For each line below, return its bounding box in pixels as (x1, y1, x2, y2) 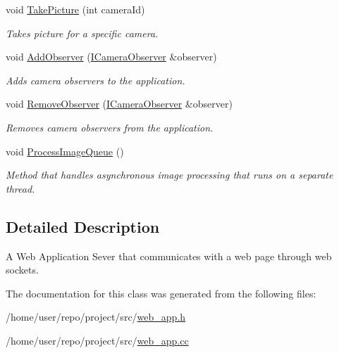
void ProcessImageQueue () (6, 143, 124, 158)
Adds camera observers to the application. (6, 72, 185, 87)
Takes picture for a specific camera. (6, 25, 159, 40)
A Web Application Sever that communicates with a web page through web (6, 248, 332, 263)
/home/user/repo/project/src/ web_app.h (6, 309, 186, 324)
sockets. (6, 262, 39, 277)
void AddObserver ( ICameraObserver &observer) (6, 49, 217, 64)
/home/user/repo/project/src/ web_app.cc (6, 333, 189, 347)
